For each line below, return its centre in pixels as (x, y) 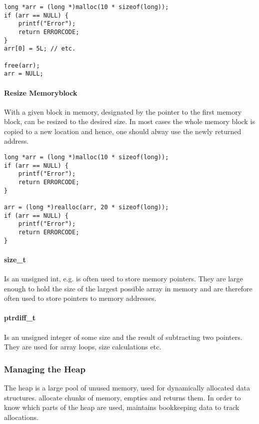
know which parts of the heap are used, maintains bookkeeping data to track (122, 407)
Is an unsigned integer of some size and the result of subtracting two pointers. (123, 337)
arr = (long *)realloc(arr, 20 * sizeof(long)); (86, 207)
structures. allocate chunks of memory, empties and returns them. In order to (122, 397)
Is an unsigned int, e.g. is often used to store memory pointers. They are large (123, 279)
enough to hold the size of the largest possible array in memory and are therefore (128, 288)
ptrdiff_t (20, 318)
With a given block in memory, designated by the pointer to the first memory (123, 111)
